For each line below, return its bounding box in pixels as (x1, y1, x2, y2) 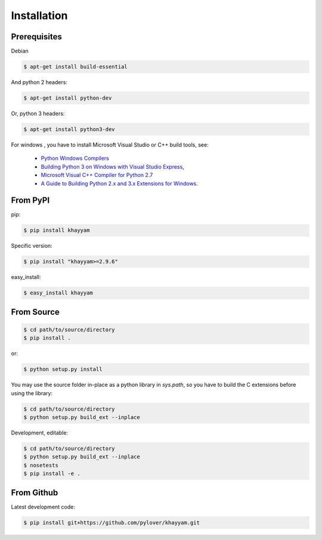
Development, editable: (11, 429, 69, 436)
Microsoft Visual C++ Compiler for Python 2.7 (41, 172, 153, 179)
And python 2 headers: (11, 79, 68, 86)
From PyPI (11, 195, 50, 206)
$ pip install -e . (23, 470, 80, 477)
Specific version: (11, 242, 53, 250)
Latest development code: (11, 503, 76, 510)
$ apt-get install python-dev (23, 95, 112, 101)
